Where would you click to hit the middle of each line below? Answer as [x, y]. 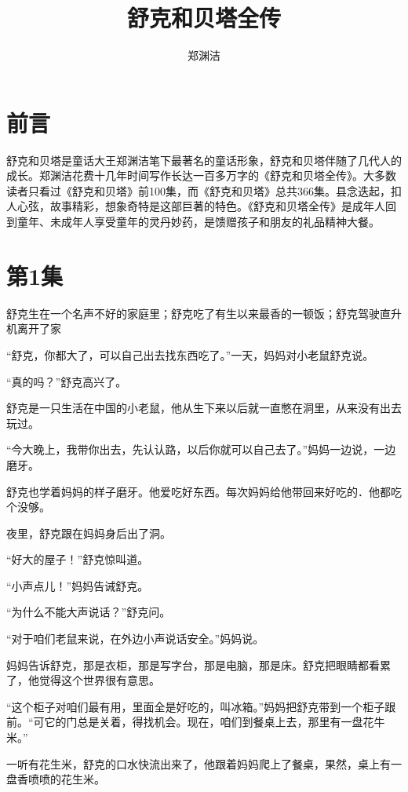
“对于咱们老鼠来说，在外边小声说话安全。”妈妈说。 [135, 639]
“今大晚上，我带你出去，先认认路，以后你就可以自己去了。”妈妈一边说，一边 [201, 449]
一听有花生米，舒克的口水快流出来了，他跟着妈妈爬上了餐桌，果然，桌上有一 [204, 763]
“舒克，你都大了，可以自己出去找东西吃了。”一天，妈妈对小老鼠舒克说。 [190, 354]
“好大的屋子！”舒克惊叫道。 [78, 559]
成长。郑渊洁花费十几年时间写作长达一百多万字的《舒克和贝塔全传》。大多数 [201, 175]
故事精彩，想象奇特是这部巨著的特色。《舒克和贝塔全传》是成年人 [217, 206]
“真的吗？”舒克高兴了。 [67, 381]
